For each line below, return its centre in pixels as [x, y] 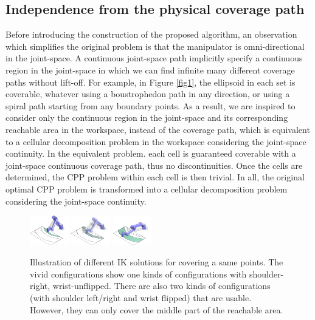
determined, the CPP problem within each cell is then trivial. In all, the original [155, 177]
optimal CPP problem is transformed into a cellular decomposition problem [147, 189]
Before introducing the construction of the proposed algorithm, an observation [151, 34]
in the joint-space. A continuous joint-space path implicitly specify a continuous [154, 58]
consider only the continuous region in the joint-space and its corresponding [147, 117]
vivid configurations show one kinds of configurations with [138, 274]
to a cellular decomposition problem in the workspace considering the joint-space [156, 141]
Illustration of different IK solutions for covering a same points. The [157, 262]
